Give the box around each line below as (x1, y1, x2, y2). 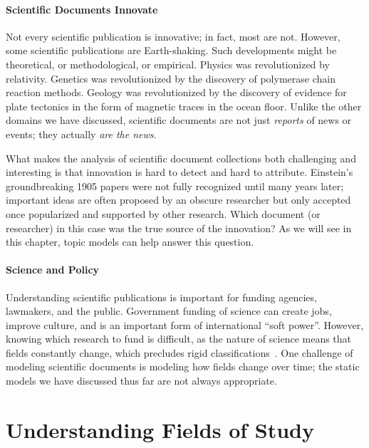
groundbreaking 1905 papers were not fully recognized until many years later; (6, 178, 344, 193)
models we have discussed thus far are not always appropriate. (6, 373, 277, 388)
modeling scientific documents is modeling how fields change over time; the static (6, 359, 360, 374)
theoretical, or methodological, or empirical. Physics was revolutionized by (6, 56, 330, 71)
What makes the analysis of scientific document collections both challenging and (6, 150, 356, 165)
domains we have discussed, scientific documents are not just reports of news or (6, 113, 352, 127)
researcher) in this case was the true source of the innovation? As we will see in (6, 220, 352, 235)
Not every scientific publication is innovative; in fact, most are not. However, (6, 28, 341, 43)
